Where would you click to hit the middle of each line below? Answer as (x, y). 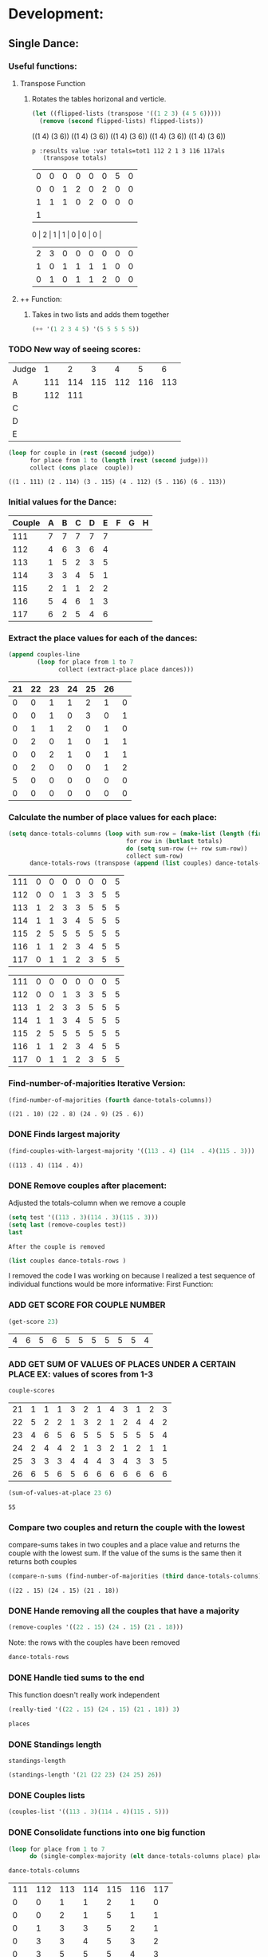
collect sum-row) (155, 856)
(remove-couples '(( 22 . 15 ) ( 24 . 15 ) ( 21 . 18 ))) (96, 1627)
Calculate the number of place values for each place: (113, 817)
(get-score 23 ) (33, 1321)
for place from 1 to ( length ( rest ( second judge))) (119, 460)
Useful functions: (43, 66)
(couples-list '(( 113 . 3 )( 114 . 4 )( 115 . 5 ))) (89, 1812)
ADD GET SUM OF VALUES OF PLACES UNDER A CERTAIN (122, 1364)
